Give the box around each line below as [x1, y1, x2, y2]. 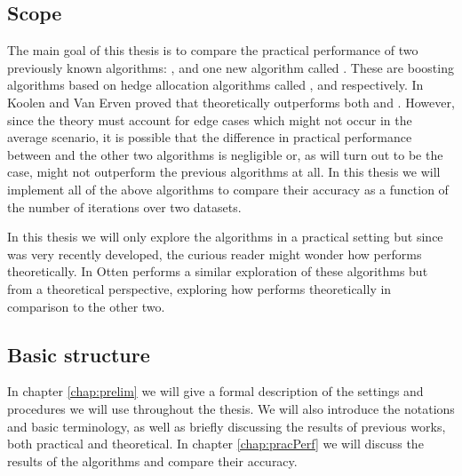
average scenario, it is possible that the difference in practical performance [7, 128, 412, 147]
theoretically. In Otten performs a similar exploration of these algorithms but [7, 262, 428, 281]
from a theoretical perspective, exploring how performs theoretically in [7, 279, 392, 297]
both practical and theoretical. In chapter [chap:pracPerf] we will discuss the [7, 434, 424, 453]
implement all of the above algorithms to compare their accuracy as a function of [7, 179, 449, 198]
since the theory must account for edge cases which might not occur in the [7, 110, 412, 129]
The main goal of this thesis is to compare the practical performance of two [7, 41, 418, 59]
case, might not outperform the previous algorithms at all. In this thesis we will [7, 163, 441, 181]
